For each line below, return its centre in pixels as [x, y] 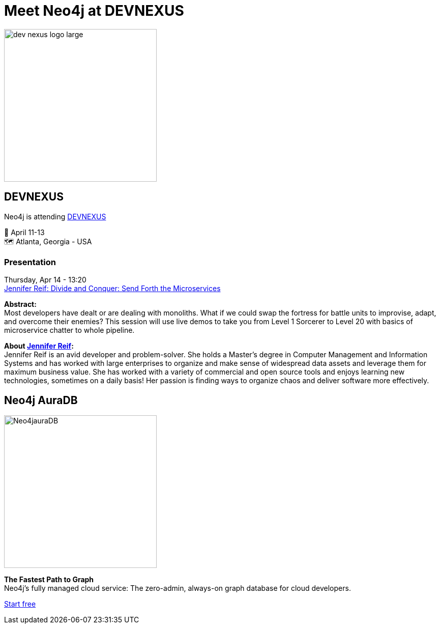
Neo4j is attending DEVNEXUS [55, 216]
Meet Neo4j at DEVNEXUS [94, 11]
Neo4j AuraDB [41, 400]
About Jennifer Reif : [39, 346]
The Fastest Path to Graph [49, 580]
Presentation [30, 262]
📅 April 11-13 [24, 232]
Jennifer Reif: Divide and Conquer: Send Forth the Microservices [112, 289]
